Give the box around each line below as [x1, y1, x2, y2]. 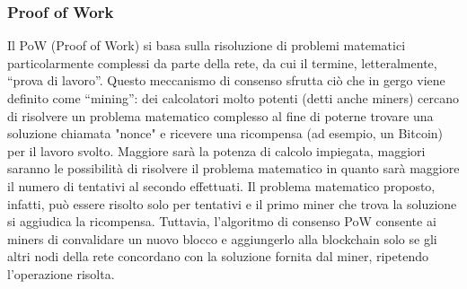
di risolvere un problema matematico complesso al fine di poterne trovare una [7, 106, 434, 125]
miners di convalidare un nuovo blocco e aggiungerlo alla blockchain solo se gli [7, 229, 437, 248]
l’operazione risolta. [7, 264, 115, 283]
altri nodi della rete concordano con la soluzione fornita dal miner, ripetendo [7, 247, 428, 266]
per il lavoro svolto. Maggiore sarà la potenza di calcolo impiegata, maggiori [7, 141, 426, 160]
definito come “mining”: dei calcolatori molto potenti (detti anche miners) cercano [7, 89, 460, 107]
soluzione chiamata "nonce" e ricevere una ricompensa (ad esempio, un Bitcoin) [7, 124, 444, 143]
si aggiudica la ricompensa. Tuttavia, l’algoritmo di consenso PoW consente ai [7, 212, 436, 231]
